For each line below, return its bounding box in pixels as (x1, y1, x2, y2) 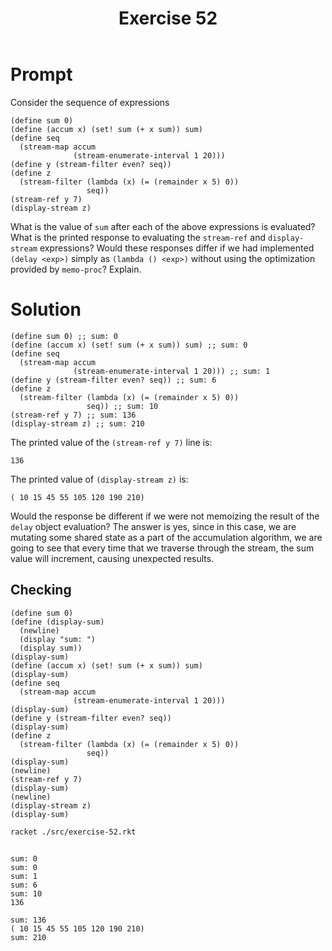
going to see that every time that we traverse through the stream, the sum (10, 542, 315, 554)
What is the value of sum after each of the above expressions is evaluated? (10, 220, 316, 232)
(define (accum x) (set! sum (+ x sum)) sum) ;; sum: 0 (10, 340, 248, 350)
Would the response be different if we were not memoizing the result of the (10, 510, 320, 522)
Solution (10, 298, 82, 321)
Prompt (10, 63, 73, 86)
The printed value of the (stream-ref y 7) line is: (10, 436, 213, 448)
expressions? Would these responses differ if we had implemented (39, 242, 315, 254)
